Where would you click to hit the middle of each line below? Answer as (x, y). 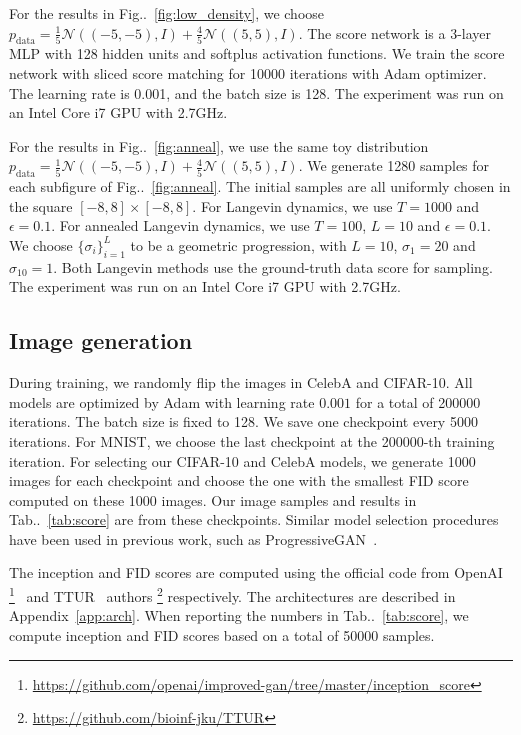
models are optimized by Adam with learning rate (162, 401)
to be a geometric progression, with (238, 244)
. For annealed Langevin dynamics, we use (180, 225)
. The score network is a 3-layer (395, 32)
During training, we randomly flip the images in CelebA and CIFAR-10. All (241, 382)
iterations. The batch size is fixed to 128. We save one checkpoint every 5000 (243, 421)
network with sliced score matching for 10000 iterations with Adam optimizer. (248, 72)
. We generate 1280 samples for (394, 165)
